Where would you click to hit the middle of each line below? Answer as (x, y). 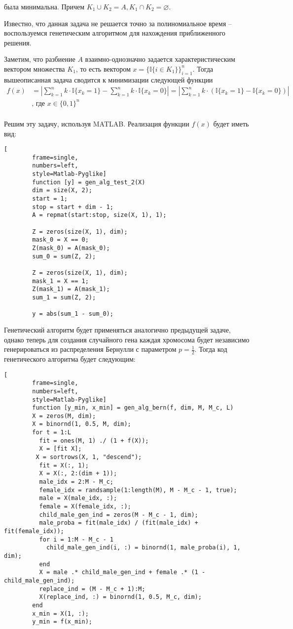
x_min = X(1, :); (60, 613)
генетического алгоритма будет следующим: (70, 358)
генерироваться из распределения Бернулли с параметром (90, 349)
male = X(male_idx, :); (78, 498)
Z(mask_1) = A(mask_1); (71, 289)
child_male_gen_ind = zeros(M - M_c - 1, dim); (119, 515)
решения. (18, 42)
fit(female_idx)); (34, 531)
